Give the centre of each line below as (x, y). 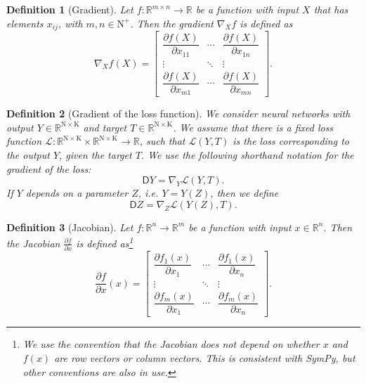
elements (25, 23)
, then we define (244, 193)
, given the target (96, 154)
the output (28, 154)
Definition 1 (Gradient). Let (70, 9)
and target (105, 127)
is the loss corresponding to (291, 141)
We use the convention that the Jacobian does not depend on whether (171, 344)
